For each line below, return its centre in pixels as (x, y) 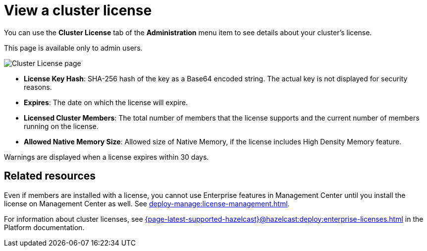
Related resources (50, 176)
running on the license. (61, 126)
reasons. (38, 87)
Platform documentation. (44, 227)
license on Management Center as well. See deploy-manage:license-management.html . (147, 203)
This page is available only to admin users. (73, 48)
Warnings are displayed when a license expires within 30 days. (107, 157)
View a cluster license (78, 10)
